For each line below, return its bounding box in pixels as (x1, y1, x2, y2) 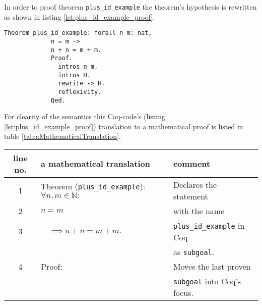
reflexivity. (58, 88, 102, 95)
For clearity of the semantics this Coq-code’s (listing (4, 111, 165, 122)
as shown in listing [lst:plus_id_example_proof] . (4, 11, 155, 22)
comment (173, 158, 211, 170)
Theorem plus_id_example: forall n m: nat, (4, 29, 152, 37)
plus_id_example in (173, 219, 245, 231)
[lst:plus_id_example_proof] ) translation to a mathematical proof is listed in (4, 121, 243, 131)
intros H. (58, 71, 91, 79)
